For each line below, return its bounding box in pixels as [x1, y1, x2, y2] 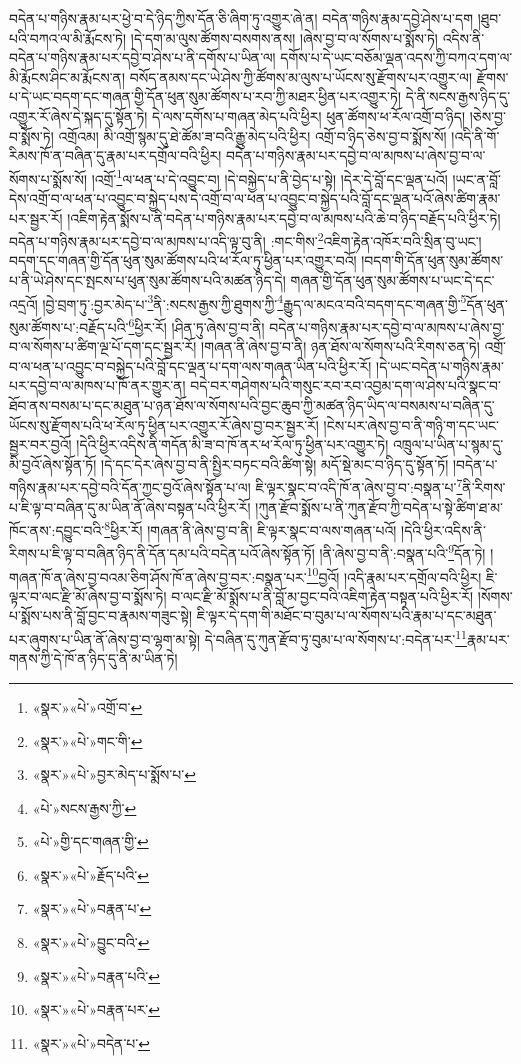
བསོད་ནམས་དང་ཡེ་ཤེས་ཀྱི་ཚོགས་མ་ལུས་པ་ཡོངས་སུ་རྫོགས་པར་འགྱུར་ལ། [129, 66, 472, 87]
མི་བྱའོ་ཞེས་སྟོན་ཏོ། [9, 453, 97, 474]
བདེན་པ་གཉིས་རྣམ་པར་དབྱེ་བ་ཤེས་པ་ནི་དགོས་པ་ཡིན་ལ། [9, 47, 276, 68]
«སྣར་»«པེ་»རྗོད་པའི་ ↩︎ [32, 864, 150, 885]
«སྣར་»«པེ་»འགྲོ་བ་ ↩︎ [32, 696, 143, 717]
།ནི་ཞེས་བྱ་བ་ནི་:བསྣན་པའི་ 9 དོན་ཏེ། [319, 540, 486, 564]
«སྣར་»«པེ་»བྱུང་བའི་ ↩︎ [32, 932, 150, 953]
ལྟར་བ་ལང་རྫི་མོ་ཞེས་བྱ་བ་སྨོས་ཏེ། [9, 585, 167, 606]
